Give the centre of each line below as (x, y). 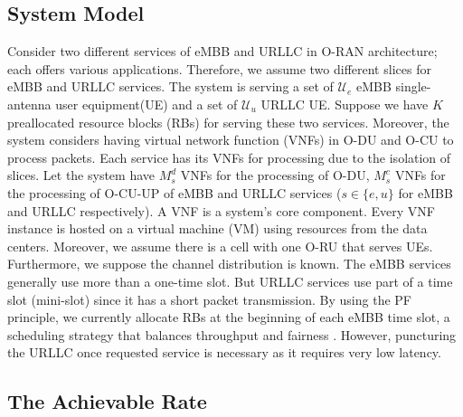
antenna (29, 104)
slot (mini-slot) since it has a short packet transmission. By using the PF (209, 299)
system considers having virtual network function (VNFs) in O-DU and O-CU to (231, 140)
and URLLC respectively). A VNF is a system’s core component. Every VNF (221, 210)
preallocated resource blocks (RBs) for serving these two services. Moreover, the (228, 122)
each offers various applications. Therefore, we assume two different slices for (219, 68)
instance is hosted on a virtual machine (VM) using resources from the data (217, 228)
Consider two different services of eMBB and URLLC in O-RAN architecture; (222, 51)
